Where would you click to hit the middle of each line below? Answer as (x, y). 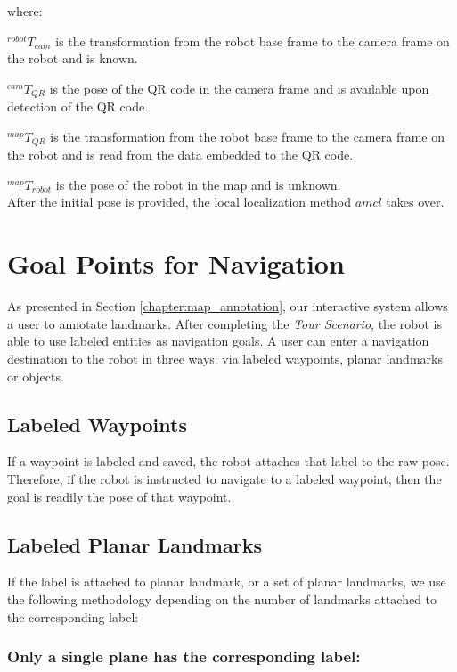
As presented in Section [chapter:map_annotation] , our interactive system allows (228, 306)
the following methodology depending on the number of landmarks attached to (222, 598)
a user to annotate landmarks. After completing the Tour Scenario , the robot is (224, 323)
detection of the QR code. (78, 107)
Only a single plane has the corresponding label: (184, 656)
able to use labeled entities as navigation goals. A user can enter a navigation (218, 341)
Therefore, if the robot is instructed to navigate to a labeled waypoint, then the (224, 478)
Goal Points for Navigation (176, 263)
